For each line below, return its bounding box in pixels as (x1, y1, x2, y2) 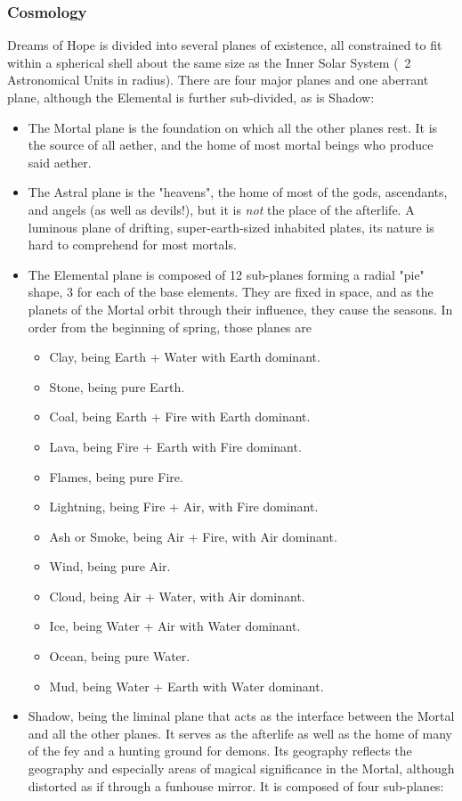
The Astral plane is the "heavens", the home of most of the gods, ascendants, (28, 183, 448, 201)
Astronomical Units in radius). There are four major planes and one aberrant (7, 70, 429, 89)
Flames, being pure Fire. (49, 467, 183, 486)
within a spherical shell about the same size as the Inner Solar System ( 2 (7, 53, 411, 71)
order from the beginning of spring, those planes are (28, 317, 312, 336)
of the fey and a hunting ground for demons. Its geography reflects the (28, 741, 412, 760)
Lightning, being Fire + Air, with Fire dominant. (49, 497, 319, 516)
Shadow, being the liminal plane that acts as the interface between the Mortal (28, 707, 455, 725)
